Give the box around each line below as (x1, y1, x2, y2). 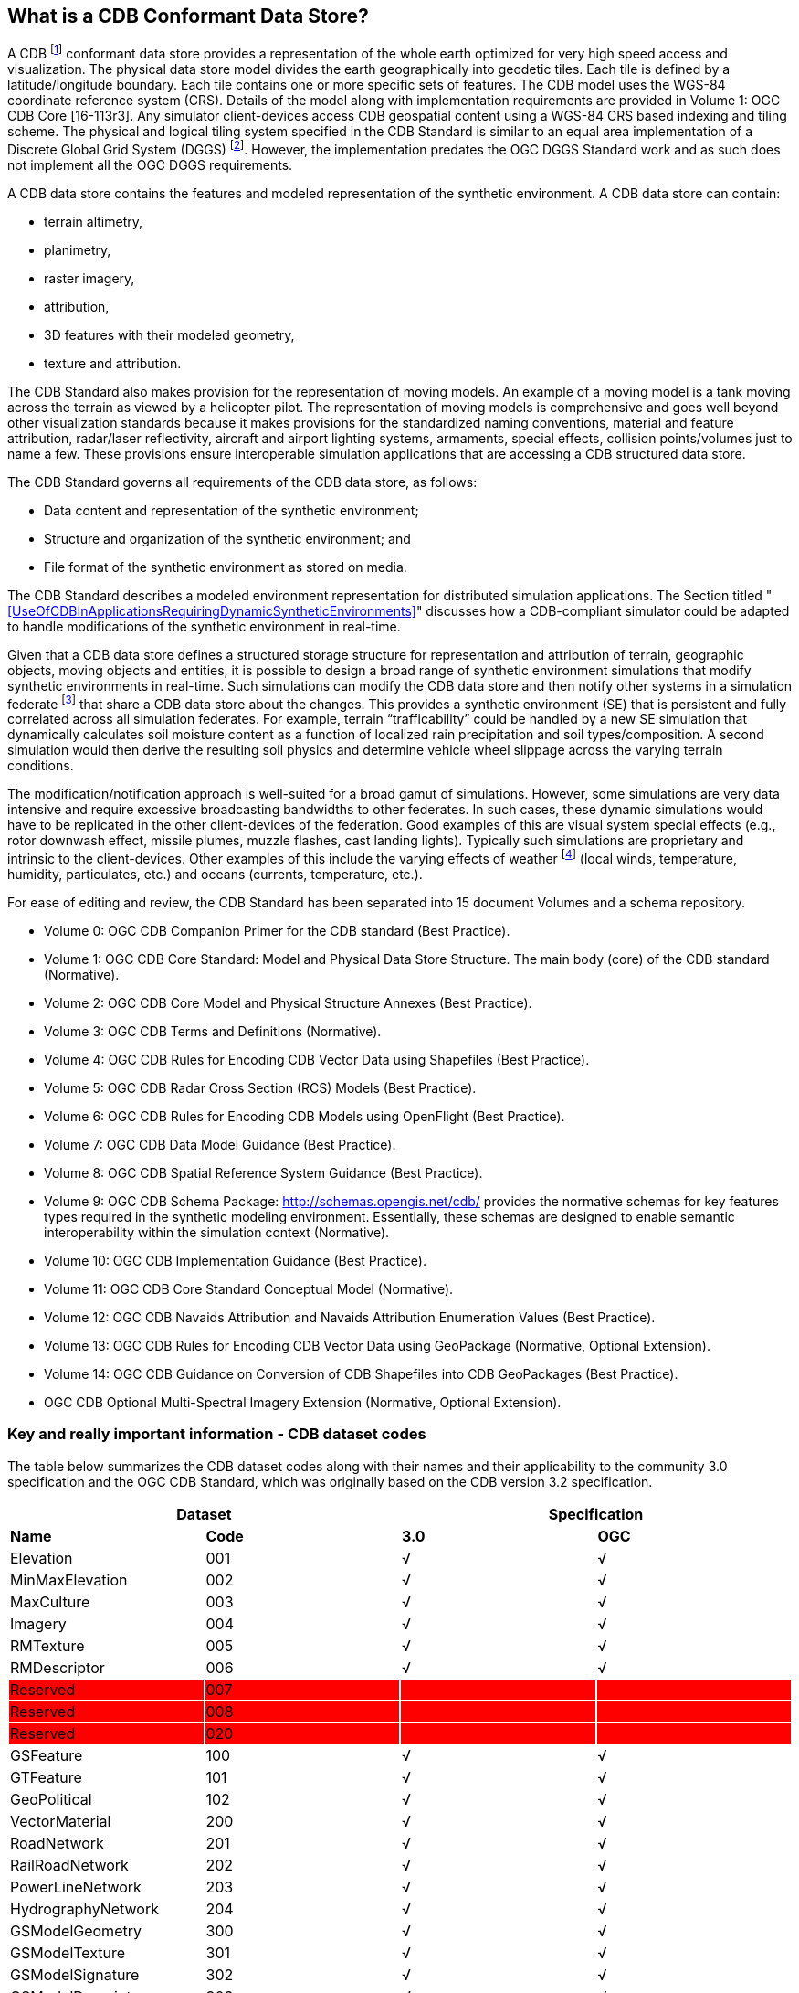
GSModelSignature (10, 1965, 140, 1984)
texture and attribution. (44, 355, 182, 371)
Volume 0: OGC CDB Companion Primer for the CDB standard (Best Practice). (44, 923, 510, 939)
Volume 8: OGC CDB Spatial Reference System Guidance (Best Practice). (44, 1165, 483, 1182)
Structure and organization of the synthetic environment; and (44, 530, 411, 546)
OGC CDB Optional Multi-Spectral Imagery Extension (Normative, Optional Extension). (44, 1394, 562, 1411)
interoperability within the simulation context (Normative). (44, 1224, 390, 1241)
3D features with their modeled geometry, (44, 326, 295, 343)
